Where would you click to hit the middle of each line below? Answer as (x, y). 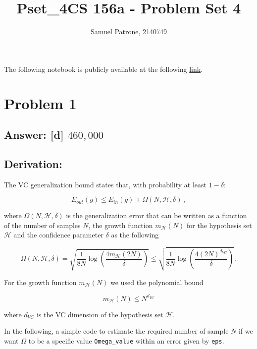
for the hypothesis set (219, 225)
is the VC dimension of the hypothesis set (100, 314)
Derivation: (33, 163)
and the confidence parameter (58, 235)
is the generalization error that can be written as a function (156, 215)
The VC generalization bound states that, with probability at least (105, 184)
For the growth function (40, 282)
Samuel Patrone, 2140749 (129, 31)
